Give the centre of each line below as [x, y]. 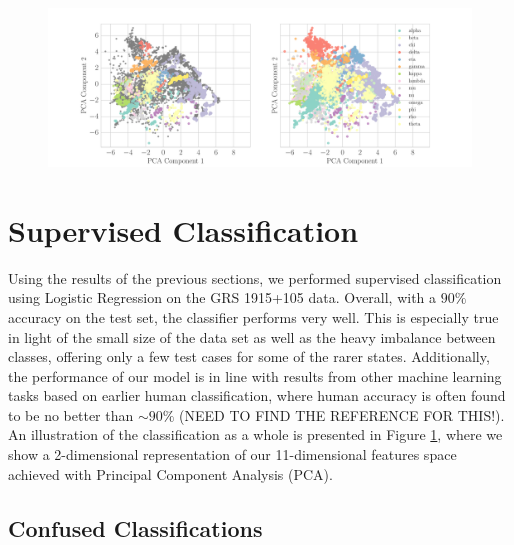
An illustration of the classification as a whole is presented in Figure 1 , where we [255, 434]
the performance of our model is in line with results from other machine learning [255, 375]
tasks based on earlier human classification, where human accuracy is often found [257, 395]
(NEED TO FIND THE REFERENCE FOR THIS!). [342, 414]
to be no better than [71, 414]
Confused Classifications [135, 527]
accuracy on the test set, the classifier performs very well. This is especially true [253, 316]
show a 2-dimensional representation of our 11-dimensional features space [232, 454]
